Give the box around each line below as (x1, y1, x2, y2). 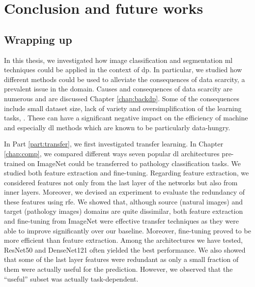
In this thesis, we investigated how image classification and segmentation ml (4, 55, 233, 65)
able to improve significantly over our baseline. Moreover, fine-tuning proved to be (4, 225, 251, 235)
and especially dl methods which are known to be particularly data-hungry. (4, 122, 230, 132)
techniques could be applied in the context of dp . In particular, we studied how (4, 64, 242, 75)
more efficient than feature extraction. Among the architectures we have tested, (4, 235, 243, 245)
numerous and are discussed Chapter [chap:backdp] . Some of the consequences (4, 93, 239, 103)
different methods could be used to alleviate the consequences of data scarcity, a (4, 74, 245, 84)
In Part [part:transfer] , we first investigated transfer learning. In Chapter (4, 139, 224, 149)
